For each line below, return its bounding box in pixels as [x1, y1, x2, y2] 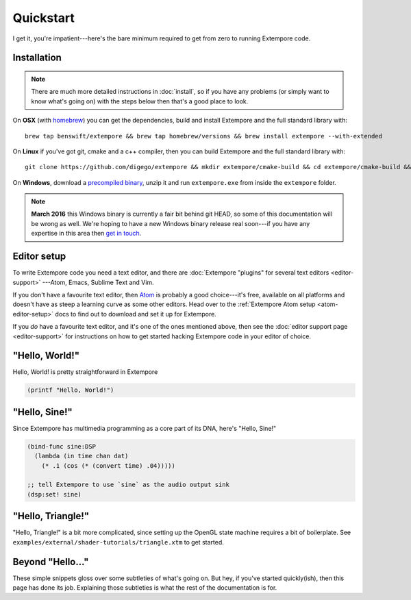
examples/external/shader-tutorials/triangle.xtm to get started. [12, 538, 224, 546]
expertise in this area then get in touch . [31, 229, 142, 238]
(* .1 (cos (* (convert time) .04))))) [41, 462, 176, 469]
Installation [12, 52, 62, 64]
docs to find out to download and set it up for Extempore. [55, 310, 217, 318]
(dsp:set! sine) [27, 490, 82, 498]
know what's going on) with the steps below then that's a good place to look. [31, 97, 249, 105]
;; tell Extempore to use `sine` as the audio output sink [27, 481, 229, 489]
